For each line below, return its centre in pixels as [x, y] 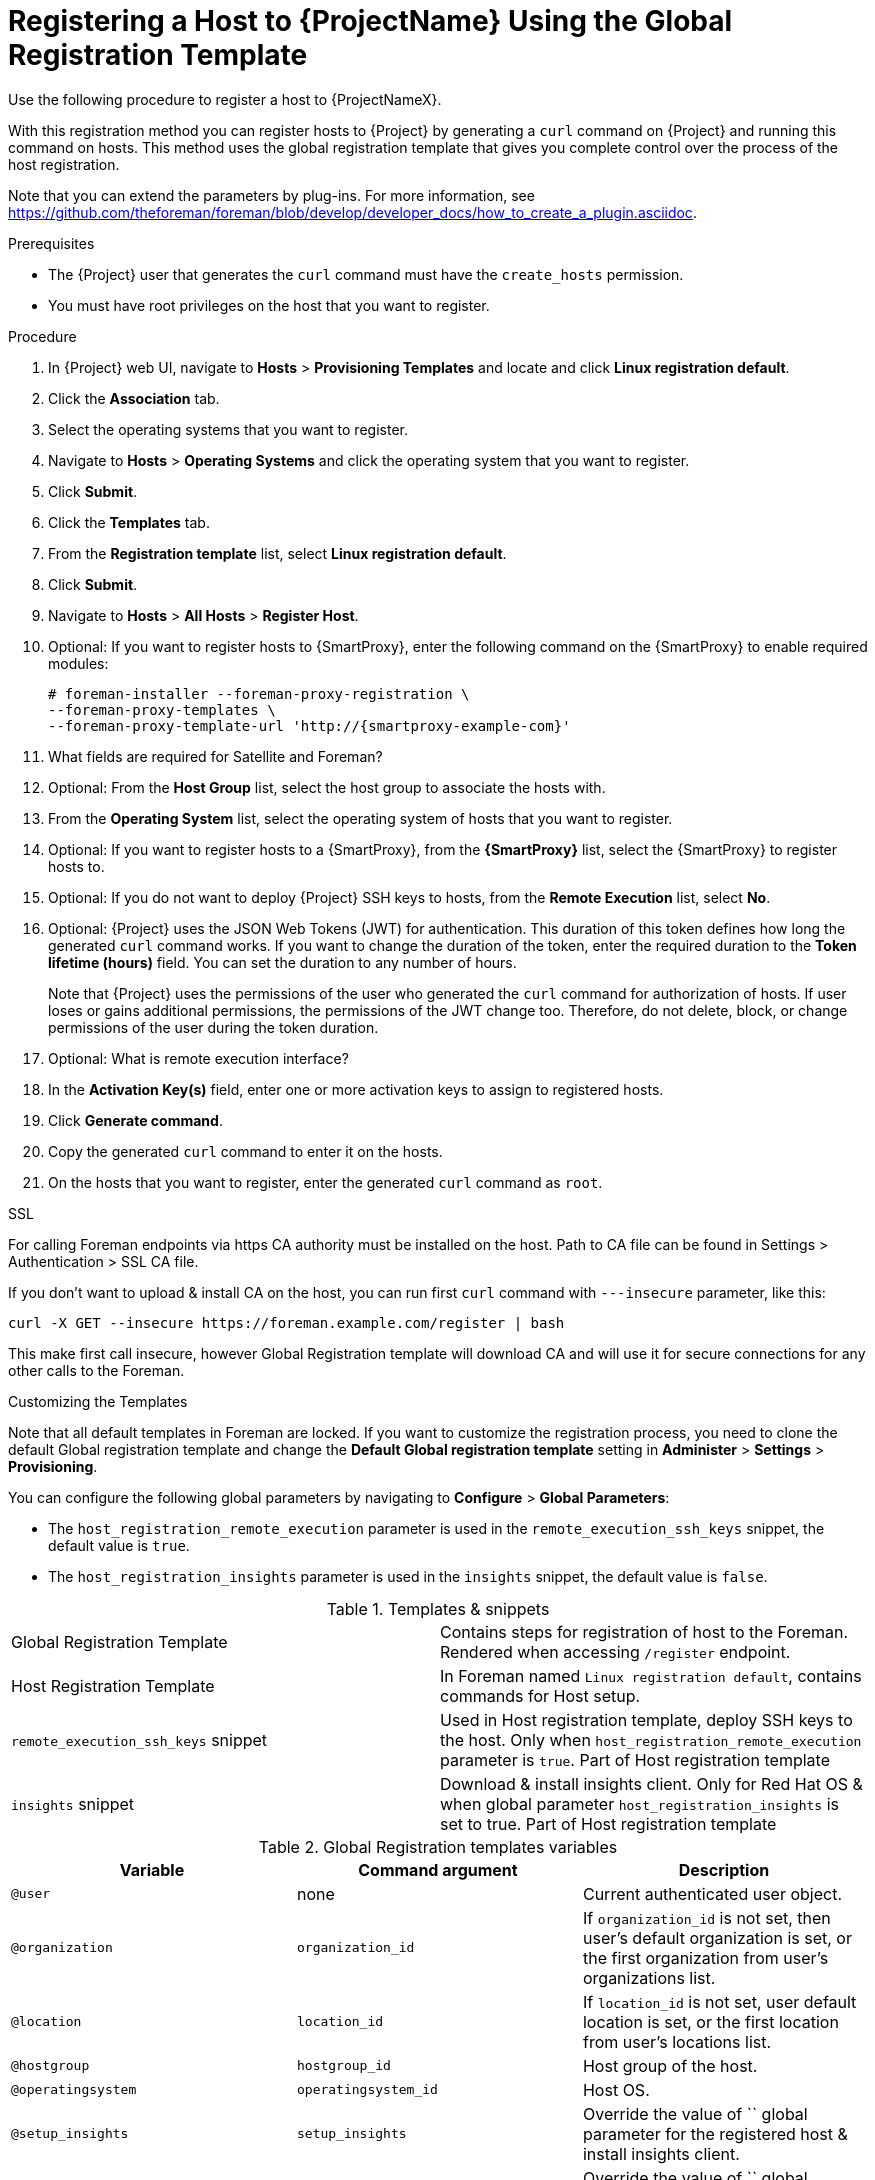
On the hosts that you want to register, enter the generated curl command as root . [325, 1182]
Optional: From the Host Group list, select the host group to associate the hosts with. [327, 787]
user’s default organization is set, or [717, 1937]
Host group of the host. [670, 2065]
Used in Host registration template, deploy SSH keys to [646, 1719]
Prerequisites [51, 243]
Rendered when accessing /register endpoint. [615, 1651]
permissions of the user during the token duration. [213, 1027]
